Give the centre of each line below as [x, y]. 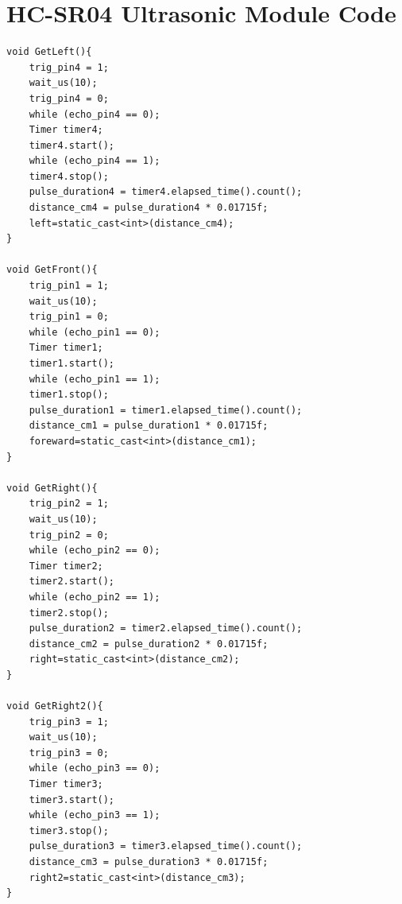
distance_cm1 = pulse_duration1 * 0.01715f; [149, 426]
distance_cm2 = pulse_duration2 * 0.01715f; [149, 644]
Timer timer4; [66, 130]
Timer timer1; [66, 348]
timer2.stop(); [69, 613]
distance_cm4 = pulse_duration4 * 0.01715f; [149, 208]
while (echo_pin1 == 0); [95, 332]
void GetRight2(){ [55, 706]
